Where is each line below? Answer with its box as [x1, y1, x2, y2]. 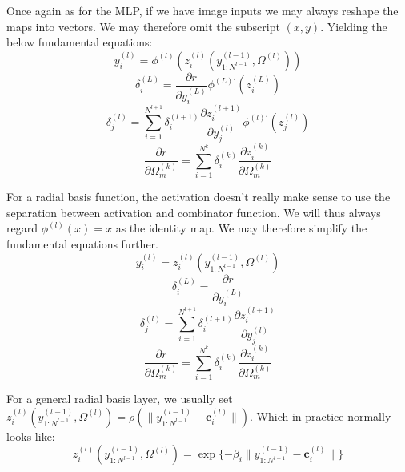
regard [6, 220, 38, 236]
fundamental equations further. [6, 236, 158, 252]
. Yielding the [320, 18, 387, 34]
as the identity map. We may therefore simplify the [115, 220, 367, 236]
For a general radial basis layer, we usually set [6, 390, 233, 407]
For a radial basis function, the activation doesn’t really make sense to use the [6, 188, 391, 205]
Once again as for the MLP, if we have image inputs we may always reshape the [6, 2, 399, 18]
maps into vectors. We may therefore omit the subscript [6, 18, 280, 34]
